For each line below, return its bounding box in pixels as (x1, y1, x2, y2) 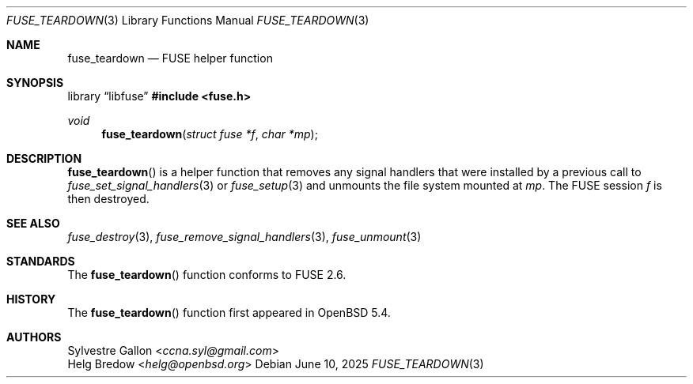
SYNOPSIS (6, 76, 64, 89)
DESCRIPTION (6, 152, 82, 165)
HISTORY (6, 292, 56, 306)
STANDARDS (6, 254, 75, 268)
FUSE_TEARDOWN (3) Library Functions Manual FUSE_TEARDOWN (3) (6, 13, 369, 27)
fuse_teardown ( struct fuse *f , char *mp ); (101, 127, 318, 141)
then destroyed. (67, 192, 150, 205)
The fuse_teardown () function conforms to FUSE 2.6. (67, 268, 346, 281)
